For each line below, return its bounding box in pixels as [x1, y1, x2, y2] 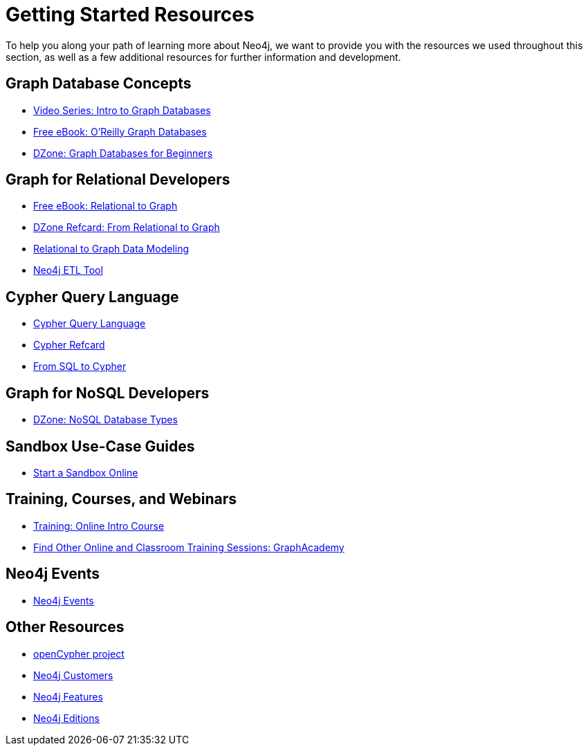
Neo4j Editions [33, 712, 100, 724]
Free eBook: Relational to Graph [33, 200, 178, 212]
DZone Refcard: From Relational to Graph [33, 221, 220, 234]
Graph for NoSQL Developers [6, 384, 210, 402]
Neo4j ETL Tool [33, 264, 103, 277]
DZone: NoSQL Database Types [33, 414, 178, 426]
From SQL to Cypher [33, 360, 127, 373]
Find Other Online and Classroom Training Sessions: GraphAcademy [33, 541, 344, 553]
